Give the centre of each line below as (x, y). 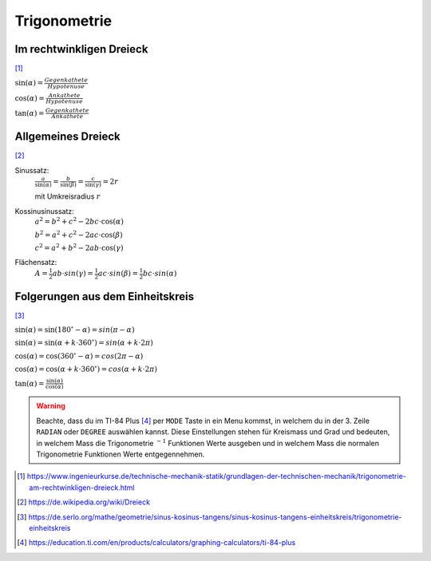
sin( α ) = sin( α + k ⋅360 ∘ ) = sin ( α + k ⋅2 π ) (84, 342)
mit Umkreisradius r (67, 196)
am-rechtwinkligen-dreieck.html (82, 488)
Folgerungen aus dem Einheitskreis (105, 296)
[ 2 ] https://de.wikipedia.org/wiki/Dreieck (84, 502)
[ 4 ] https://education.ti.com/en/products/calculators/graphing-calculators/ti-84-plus (156, 543)
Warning (51, 406)
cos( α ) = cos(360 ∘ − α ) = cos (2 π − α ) (79, 356)
